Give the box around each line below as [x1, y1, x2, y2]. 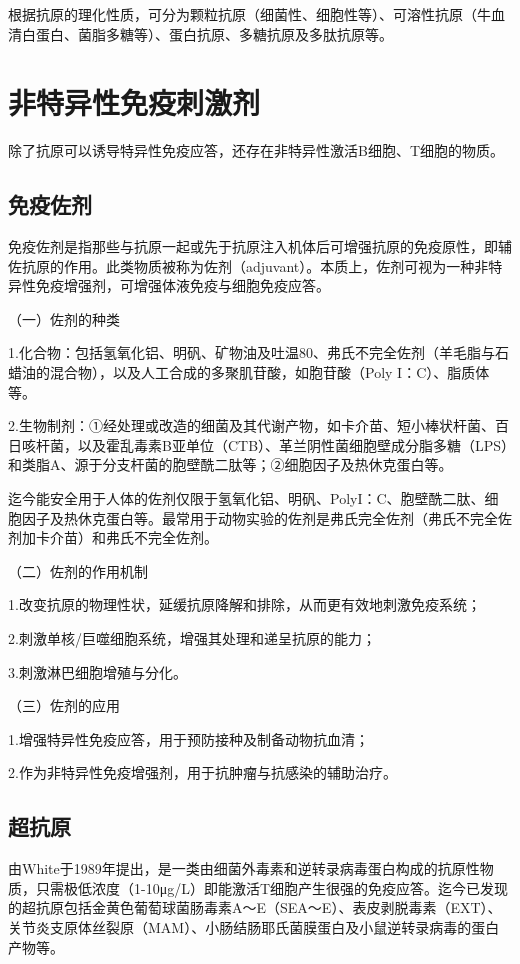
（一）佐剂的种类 [8, 308, 120, 329]
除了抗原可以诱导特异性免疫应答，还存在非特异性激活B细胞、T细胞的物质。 [8, 140, 505, 161]
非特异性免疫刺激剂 [8, 82, 261, 123]
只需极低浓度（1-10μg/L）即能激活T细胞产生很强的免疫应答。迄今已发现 [35, 877, 509, 898]
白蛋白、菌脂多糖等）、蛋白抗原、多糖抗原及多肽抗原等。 [21, 23, 393, 44]
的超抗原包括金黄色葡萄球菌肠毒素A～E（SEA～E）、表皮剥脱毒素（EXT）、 [8, 897, 502, 918]
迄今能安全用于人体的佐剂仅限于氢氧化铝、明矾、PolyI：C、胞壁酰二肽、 [8, 488, 485, 509]
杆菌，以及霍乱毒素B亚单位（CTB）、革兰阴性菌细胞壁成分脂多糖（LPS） [35, 434, 509, 455]
